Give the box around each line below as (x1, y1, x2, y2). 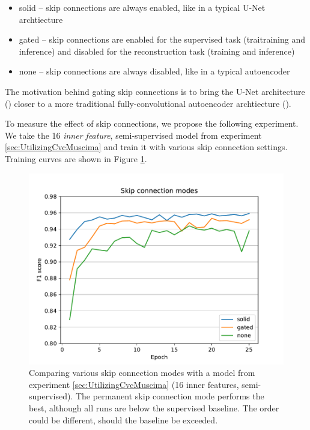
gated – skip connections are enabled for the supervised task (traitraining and (19, 33, 306, 46)
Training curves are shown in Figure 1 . (5, 152, 147, 165)
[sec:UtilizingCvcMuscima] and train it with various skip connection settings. (5, 141, 288, 153)
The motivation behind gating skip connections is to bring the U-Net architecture (5, 85, 305, 97)
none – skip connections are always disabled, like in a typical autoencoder (19, 65, 290, 77)
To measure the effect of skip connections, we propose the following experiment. (5, 117, 299, 130)
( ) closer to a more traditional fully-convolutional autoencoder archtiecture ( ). (5, 97, 291, 109)
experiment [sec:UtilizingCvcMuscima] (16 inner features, (29, 378, 239, 390)
